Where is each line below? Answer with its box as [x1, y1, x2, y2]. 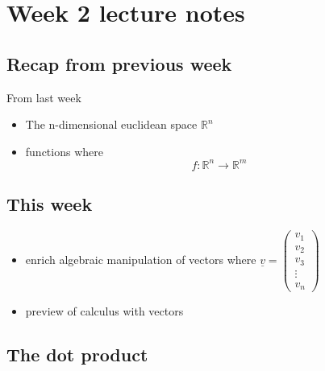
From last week [6, 89, 81, 105]
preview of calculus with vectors [25, 303, 184, 319]
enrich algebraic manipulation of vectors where [25, 251, 256, 268]
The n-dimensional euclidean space [25, 116, 198, 133]
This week [6, 192, 93, 216]
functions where [25, 142, 103, 159]
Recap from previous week [6, 51, 232, 76]
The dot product [6, 342, 148, 367]
